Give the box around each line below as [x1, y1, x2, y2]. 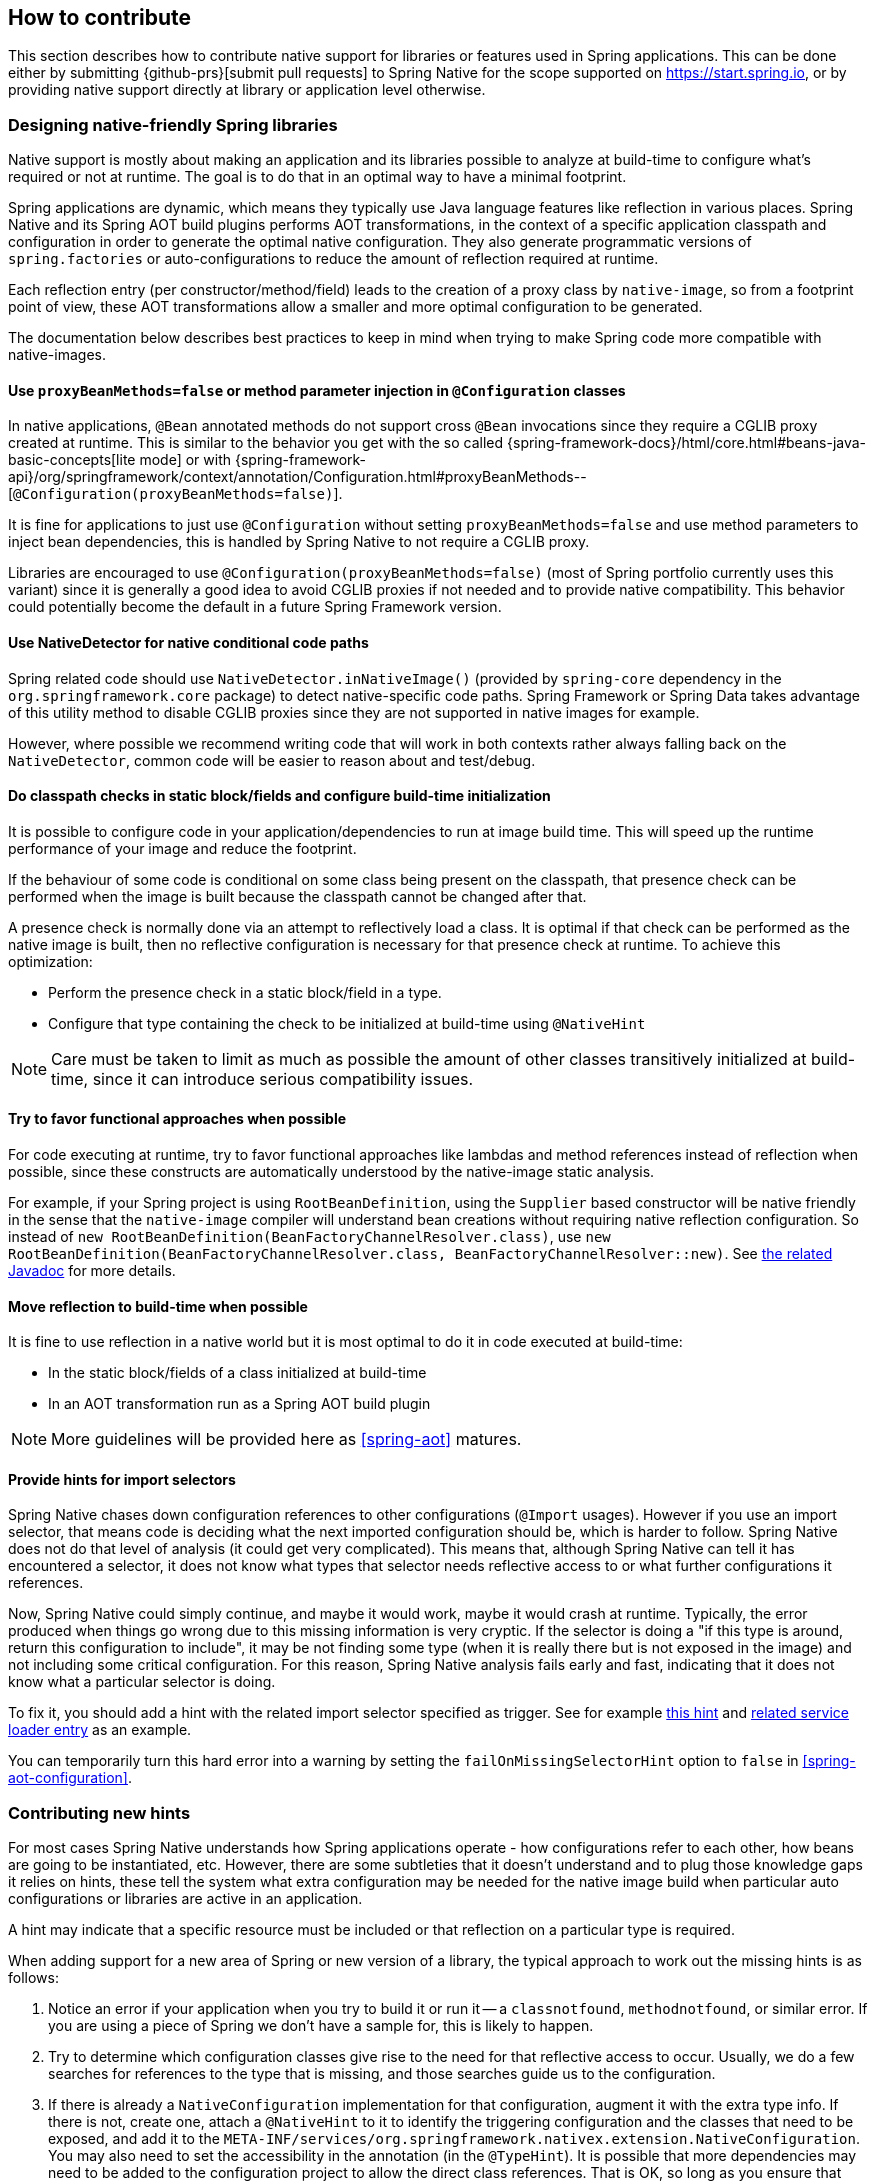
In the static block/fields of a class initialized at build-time [48, 1364, 427, 1382]
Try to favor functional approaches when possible [8, 1110, 347, 1128]
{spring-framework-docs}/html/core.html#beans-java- [507, 434, 867, 452]
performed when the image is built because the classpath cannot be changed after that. [8, 887, 587, 905]
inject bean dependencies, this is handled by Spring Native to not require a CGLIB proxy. [8, 533, 590, 551]
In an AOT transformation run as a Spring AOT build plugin [48, 1395, 431, 1413]
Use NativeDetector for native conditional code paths [8, 634, 369, 651]
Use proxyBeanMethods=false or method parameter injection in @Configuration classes [8, 381, 626, 399]
